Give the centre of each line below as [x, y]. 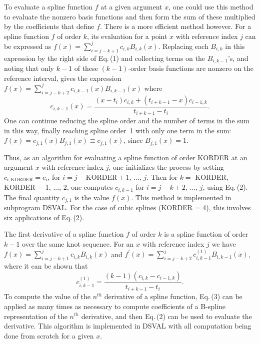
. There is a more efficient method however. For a [176, 26]
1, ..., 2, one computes [79, 187]
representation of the [36, 316]
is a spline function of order [206, 234]
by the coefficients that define [49, 26]
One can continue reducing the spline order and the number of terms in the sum [127, 121]
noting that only [29, 68]
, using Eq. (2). [225, 187]
